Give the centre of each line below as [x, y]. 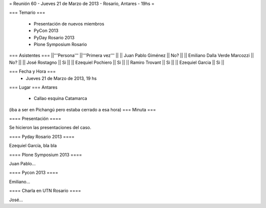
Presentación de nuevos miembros [69, 24]
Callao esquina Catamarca [60, 99]
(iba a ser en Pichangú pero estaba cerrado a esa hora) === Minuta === [83, 109]
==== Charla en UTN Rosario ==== [45, 191]
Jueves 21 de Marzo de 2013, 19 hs [61, 78]
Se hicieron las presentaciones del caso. [50, 128]
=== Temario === [27, 13]
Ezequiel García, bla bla [33, 146]
